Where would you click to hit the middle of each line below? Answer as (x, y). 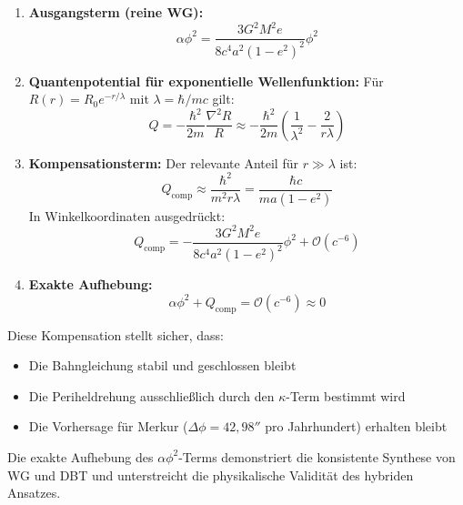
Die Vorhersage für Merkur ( (108, 426)
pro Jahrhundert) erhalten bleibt (356, 426)
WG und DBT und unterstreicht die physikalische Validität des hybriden (211, 475)
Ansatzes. (34, 493)
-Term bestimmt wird (346, 395)
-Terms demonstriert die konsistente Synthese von (317, 456)
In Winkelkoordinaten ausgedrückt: (127, 215)
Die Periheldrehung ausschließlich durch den (151, 395)
